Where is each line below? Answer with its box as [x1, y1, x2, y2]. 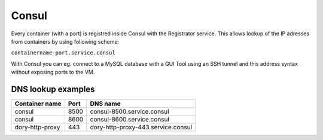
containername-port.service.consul [11, 50, 116, 56]
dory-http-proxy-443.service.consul [90, 123, 193, 132]
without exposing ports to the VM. [11, 69, 95, 76]
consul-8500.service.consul [90, 108, 170, 116]
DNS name [90, 99, 121, 108]
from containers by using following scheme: [11, 38, 120, 45]
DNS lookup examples [11, 84, 95, 94]
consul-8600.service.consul [90, 115, 170, 124]
